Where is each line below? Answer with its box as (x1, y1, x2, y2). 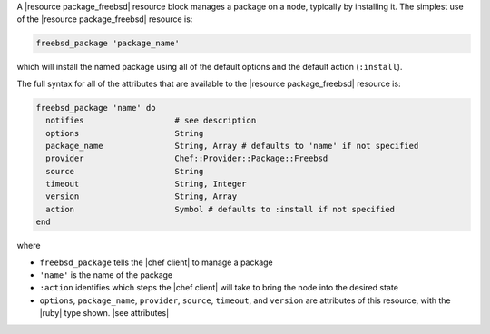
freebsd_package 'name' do (35, 103, 156, 113)
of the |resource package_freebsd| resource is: (16, 14, 193, 25)
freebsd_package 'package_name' (35, 38, 181, 49)
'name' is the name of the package (39, 270, 173, 280)
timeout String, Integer (45, 179, 247, 190)
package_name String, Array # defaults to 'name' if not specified (45, 141, 419, 151)
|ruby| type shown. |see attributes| (39, 308, 170, 319)
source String (45, 166, 204, 176)
